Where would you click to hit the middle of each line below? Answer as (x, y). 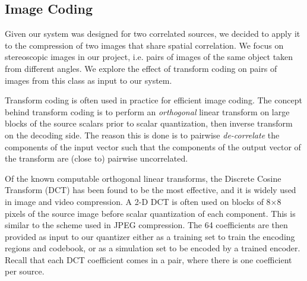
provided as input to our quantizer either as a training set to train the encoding (150, 236)
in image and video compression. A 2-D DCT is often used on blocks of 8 (138, 201)
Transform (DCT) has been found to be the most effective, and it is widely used (151, 190)
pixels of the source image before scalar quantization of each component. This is (150, 213)
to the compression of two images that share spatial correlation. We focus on (144, 45)
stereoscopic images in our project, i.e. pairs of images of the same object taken (149, 57)
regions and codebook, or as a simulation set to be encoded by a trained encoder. (153, 248)
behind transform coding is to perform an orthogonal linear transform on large (147, 111)
